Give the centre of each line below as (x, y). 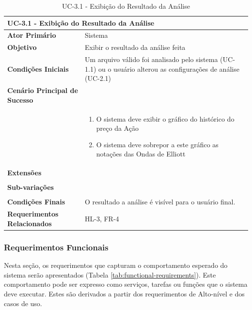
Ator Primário (32, 35)
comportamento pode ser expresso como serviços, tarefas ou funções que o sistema (126, 284)
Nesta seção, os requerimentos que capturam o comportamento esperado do (116, 265)
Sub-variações (31, 187)
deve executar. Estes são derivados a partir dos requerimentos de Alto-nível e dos (124, 293)
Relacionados (30, 223)
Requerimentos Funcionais (56, 247)
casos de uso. (23, 303)
